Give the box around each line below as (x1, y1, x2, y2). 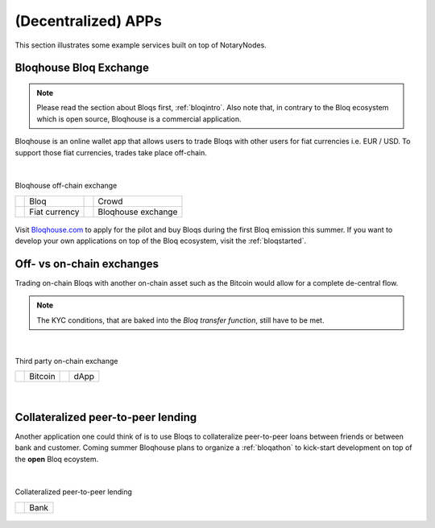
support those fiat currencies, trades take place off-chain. (14, 147, 207, 157)
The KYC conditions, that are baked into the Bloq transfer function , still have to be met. (36, 315, 325, 325)
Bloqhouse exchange (97, 206, 178, 217)
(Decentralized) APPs (14, 12, 163, 30)
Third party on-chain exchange (14, 356, 118, 365)
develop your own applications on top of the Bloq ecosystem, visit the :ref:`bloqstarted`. (14, 236, 306, 245)
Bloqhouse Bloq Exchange (14, 61, 149, 75)
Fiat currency (29, 206, 80, 217)
